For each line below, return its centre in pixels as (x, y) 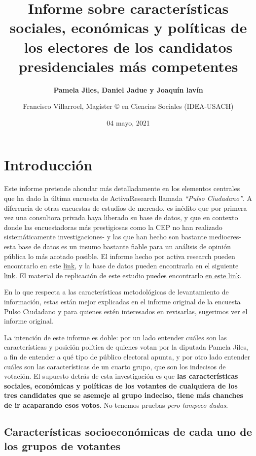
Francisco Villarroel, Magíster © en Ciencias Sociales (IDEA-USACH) (128, 106)
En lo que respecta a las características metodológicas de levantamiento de (116, 292)
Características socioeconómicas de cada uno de (128, 431)
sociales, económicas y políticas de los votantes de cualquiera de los (121, 385)
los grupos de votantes (62, 446)
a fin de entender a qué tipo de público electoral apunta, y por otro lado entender (127, 356)
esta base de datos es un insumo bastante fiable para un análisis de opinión (117, 246)
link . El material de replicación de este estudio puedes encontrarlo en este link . (123, 275)
